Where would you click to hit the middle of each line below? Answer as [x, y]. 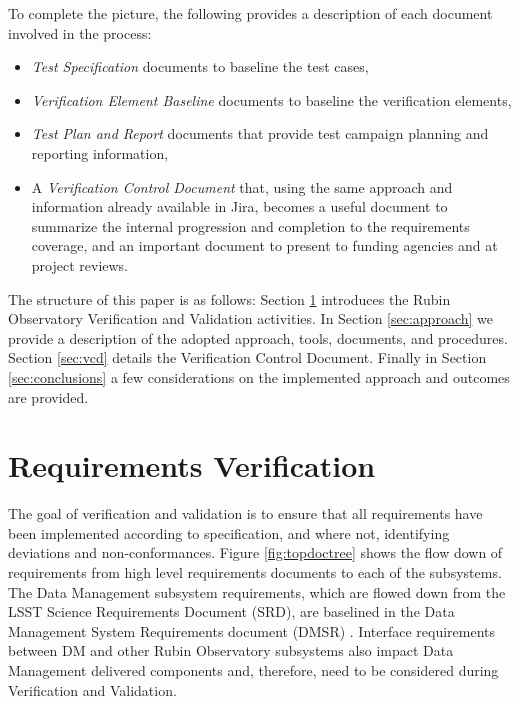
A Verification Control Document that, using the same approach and [242, 186]
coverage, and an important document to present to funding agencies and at [264, 245]
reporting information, [100, 152]
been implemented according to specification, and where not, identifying [229, 532]
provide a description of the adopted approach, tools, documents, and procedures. [258, 337]
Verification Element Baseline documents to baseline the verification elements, [271, 99]
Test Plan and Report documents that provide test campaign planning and [260, 133]
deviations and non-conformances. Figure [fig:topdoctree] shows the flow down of [255, 552]
